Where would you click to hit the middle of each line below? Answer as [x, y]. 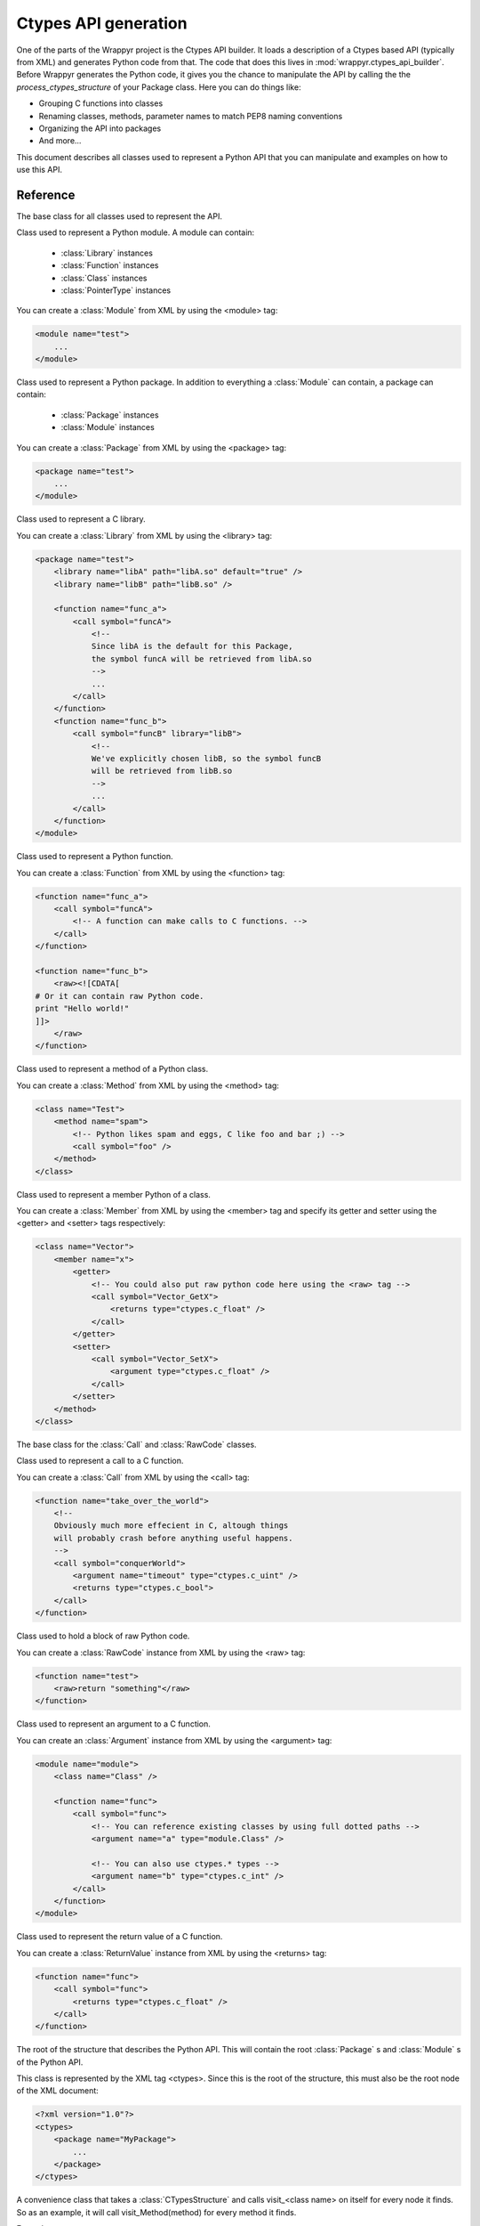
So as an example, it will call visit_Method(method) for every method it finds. [156, 2212]
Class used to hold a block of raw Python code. [103, 1636]
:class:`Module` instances [108, 427]
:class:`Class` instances [104, 278]
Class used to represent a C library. [81, 519]
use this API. [39, 170]
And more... [60, 141]
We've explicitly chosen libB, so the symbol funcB [206, 758]
